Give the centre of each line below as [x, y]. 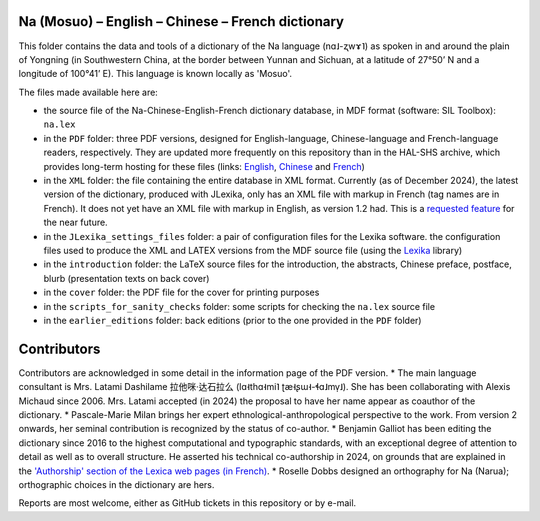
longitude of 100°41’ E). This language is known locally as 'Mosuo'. [155, 74]
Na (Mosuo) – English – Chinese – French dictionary [181, 21]
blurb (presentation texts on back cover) [126, 278]
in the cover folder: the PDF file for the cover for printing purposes [181, 292]
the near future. [76, 222]
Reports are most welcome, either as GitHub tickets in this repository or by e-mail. [187, 503]
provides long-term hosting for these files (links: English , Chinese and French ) [204, 166]
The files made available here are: [88, 92]
